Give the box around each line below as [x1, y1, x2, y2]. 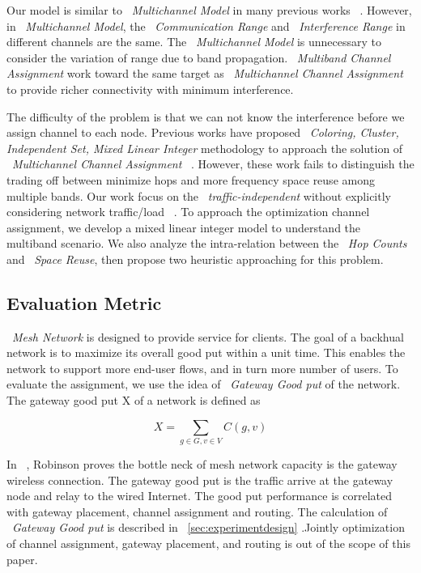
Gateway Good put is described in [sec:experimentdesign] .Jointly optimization [12, 519, 405, 536]
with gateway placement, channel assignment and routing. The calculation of [6, 503, 388, 520]
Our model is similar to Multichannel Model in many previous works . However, [6, 2, 412, 18]
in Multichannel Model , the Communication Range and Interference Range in [6, 17, 406, 34]
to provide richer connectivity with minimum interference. [6, 80, 294, 97]
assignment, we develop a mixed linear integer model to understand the [6, 219, 361, 236]
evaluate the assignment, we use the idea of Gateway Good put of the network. [6, 376, 401, 393]
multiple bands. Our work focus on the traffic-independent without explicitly [6, 187, 391, 204]
